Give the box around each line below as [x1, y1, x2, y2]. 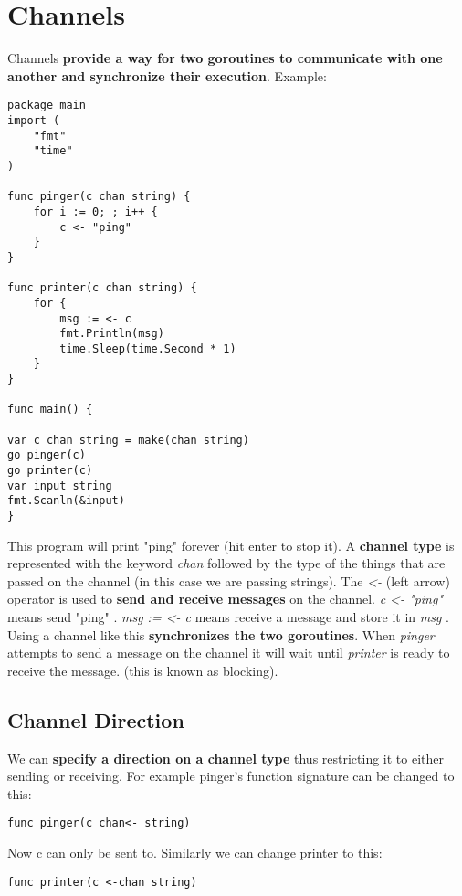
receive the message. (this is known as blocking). [7, 660, 278, 680]
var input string [7, 479, 112, 492]
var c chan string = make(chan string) [7, 433, 249, 447]
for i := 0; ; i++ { [33, 205, 158, 218]
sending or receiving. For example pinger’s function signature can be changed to [7, 766, 455, 785]
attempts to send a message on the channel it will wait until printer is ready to [7, 643, 450, 662]
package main [7, 99, 86, 112]
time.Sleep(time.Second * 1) [59, 342, 236, 355]
